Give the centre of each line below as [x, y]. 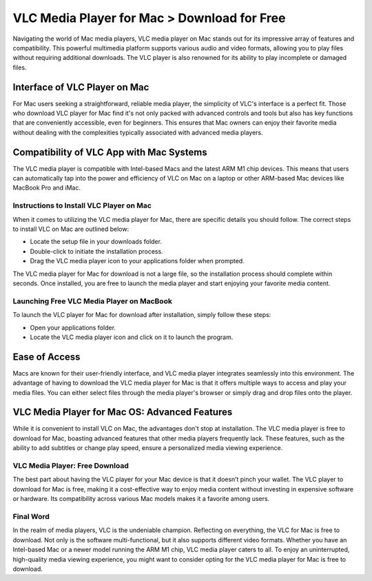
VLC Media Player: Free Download [71, 466]
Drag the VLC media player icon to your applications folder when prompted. [137, 261]
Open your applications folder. [73, 327]
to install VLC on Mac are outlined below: [71, 229]
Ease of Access [46, 357]
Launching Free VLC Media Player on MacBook [92, 301]
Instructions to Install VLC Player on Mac [82, 205]
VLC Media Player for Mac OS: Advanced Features [123, 412]
